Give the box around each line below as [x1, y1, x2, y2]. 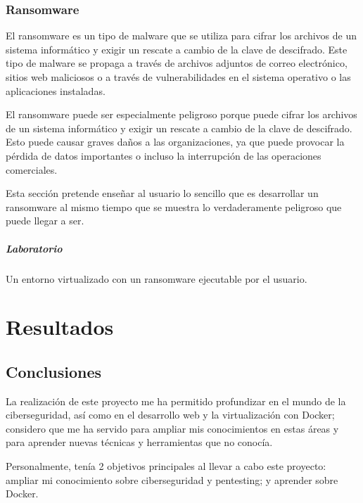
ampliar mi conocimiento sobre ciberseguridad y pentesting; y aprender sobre [6, 472, 338, 487]
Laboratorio [6, 241, 63, 255]
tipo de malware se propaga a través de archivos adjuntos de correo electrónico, [6, 56, 348, 70]
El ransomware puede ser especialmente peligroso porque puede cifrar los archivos [6, 107, 357, 122]
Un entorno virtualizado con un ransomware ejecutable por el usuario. [6, 271, 307, 286]
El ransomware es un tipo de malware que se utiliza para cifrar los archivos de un [6, 28, 357, 43]
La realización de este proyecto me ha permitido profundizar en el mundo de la [6, 393, 346, 408]
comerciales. [6, 162, 58, 177]
